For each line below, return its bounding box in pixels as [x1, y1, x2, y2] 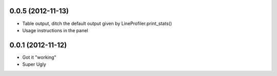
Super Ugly [22, 61, 46, 67]
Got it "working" [22, 54, 56, 60]
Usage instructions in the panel [22, 27, 88, 33]
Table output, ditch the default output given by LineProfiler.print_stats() [22, 20, 172, 27]
